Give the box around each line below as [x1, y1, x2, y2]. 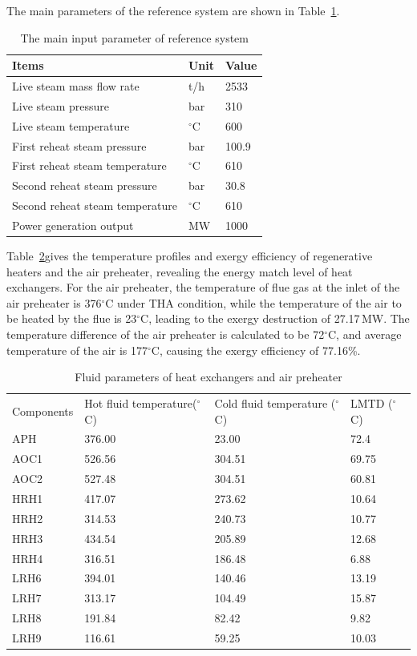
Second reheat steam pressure [12, 177, 157, 194]
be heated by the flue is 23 [6, 310, 137, 327]
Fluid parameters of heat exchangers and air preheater [75, 368, 342, 385]
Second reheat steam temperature [12, 197, 177, 214]
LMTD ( [350, 395, 393, 412]
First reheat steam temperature [12, 157, 167, 174]
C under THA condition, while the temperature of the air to [105, 294, 402, 311]
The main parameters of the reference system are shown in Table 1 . [6, 2, 340, 18]
